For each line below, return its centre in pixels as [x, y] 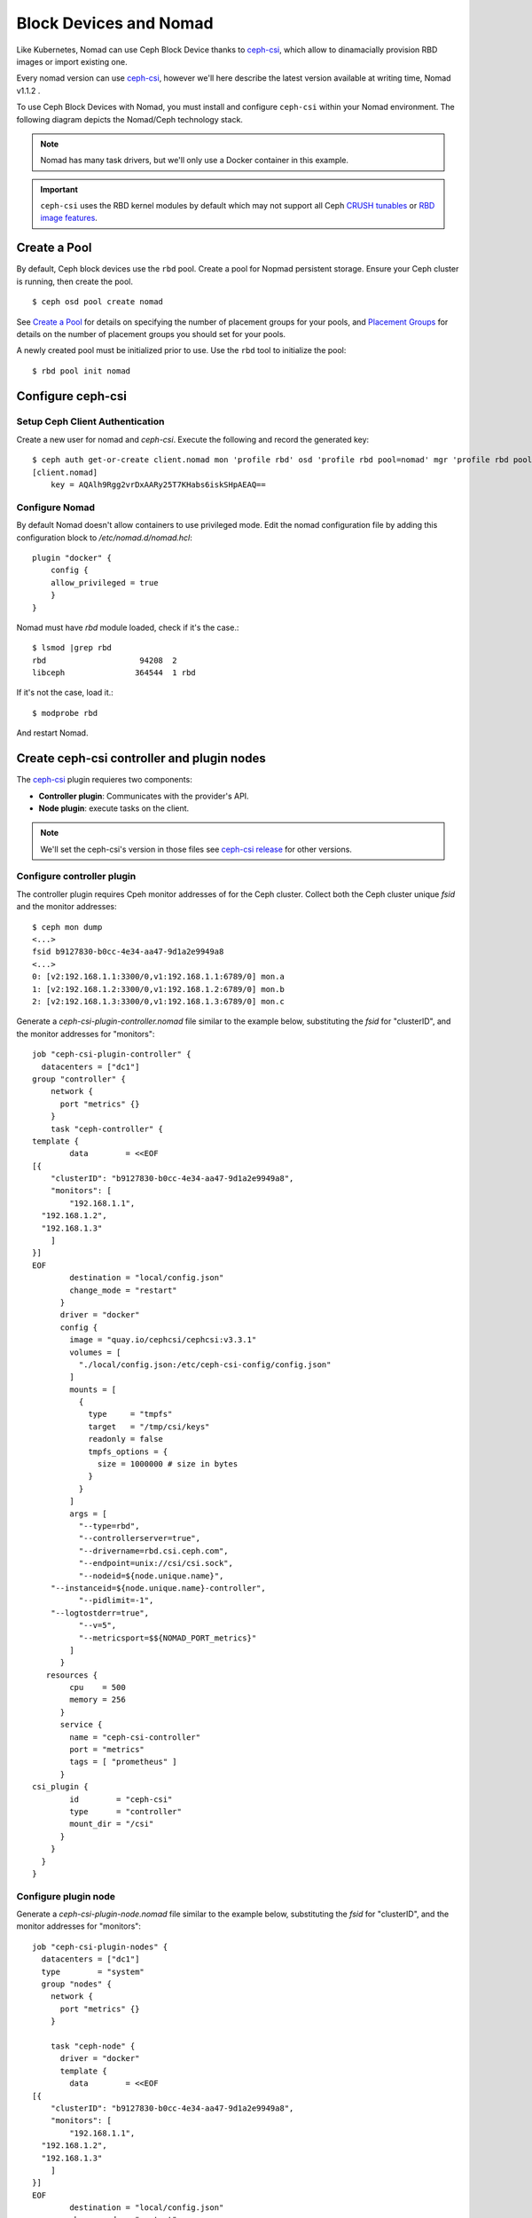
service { [81, 1725]
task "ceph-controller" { [107, 1129]
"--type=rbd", [109, 1526]
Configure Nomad [56, 507]
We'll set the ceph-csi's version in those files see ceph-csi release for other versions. [196, 849]
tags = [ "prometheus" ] [123, 1762]
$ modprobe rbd [65, 713]
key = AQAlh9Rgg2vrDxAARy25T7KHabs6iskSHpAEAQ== [158, 485]
